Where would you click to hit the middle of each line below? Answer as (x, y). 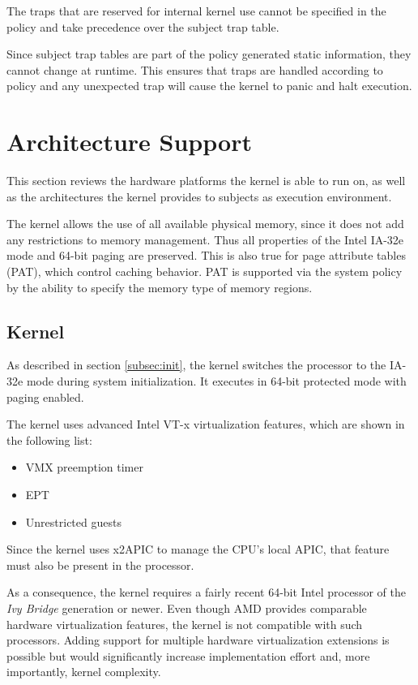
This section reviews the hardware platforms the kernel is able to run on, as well (206, 181)
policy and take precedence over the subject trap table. (143, 26)
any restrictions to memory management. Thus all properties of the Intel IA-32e (205, 239)
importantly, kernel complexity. (84, 672)
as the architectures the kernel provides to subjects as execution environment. (199, 196)
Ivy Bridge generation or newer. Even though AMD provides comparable (187, 607)
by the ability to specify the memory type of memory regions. (160, 287)
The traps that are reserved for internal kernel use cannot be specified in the (196, 11)
